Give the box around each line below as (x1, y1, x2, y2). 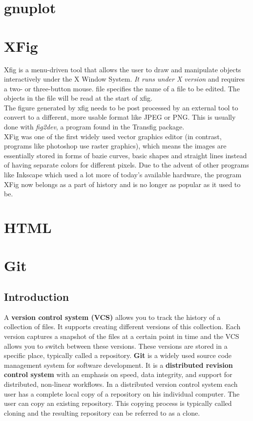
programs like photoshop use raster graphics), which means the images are (4, 141, 227, 151)
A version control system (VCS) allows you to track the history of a (4, 312, 221, 322)
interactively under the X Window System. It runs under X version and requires (4, 74, 245, 84)
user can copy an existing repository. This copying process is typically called (4, 398, 232, 408)
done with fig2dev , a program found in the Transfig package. (4, 122, 185, 132)
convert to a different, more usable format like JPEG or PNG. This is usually (4, 112, 236, 122)
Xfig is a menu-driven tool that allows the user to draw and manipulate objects (4, 64, 241, 74)
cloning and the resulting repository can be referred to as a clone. (4, 407, 200, 418)
